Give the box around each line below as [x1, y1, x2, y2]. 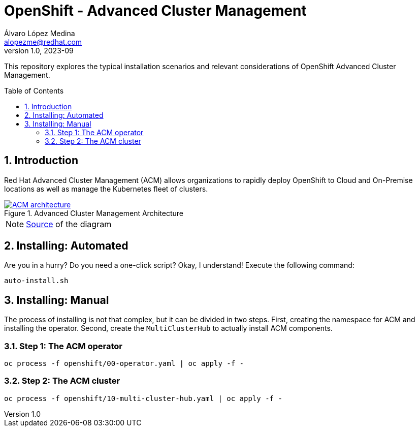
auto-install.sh [4, 276, 69, 285]
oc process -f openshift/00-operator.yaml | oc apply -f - [4, 359, 244, 368]
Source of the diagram [26, 219, 112, 229]
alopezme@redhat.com [4, 37, 82, 46]
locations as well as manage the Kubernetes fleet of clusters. [4, 184, 208, 193]
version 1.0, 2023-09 [4, 46, 74, 55]
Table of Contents [4, 86, 64, 95]
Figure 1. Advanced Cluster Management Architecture [4, 208, 183, 218]
